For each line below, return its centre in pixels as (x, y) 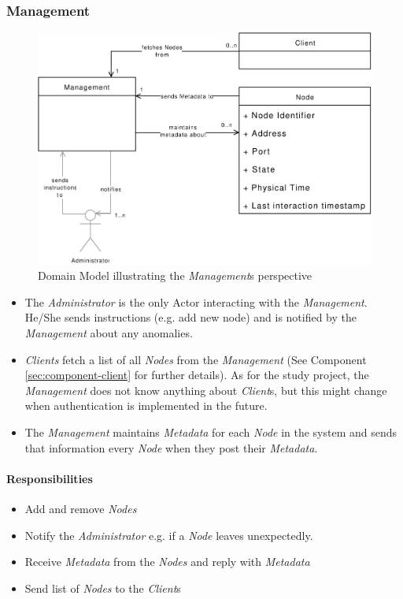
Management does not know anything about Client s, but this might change (206, 390)
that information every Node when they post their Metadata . (171, 447)
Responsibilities (50, 478)
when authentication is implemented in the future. (146, 406)
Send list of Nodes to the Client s (103, 588)
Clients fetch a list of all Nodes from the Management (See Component (196, 359)
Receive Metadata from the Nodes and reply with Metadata (167, 562)
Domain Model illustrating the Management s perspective (175, 275)
